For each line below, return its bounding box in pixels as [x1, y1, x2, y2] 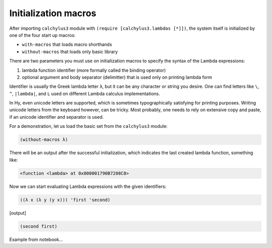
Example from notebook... [9, 236, 63, 242]
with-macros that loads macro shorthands [22, 41, 112, 47]
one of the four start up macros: [9, 32, 76, 38]
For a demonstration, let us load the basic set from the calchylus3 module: [9, 123, 168, 129]
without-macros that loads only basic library [22, 48, 118, 55]
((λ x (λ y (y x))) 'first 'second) [20, 197, 111, 203]
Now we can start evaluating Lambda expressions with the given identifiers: [9, 183, 167, 189]
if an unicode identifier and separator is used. [9, 114, 104, 120]
